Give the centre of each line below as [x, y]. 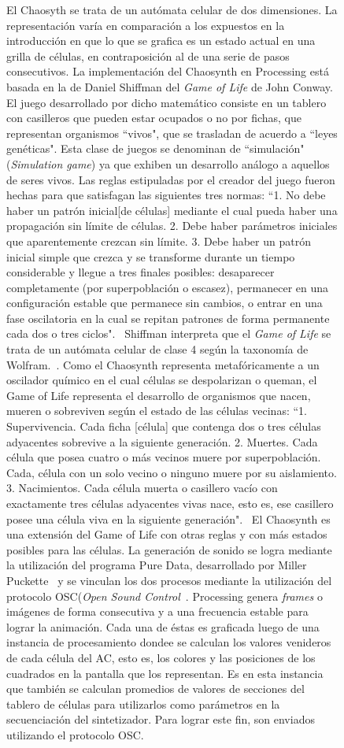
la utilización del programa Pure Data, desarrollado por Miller [157, 565]
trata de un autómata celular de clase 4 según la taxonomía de [157, 349]
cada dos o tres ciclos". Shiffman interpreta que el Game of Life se [169, 333]
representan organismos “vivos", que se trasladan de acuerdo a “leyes [172, 133]
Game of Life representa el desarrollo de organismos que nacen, [159, 395]
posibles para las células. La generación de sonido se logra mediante [169, 549]
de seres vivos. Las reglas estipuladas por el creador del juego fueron [171, 179]
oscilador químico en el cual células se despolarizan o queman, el [162, 380]
